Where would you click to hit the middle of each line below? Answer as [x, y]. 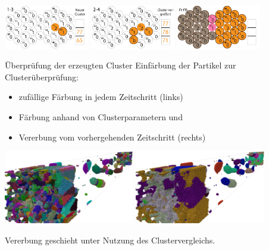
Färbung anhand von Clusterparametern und [101, 116]
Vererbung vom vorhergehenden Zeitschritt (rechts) [112, 137]
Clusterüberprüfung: [42, 76]
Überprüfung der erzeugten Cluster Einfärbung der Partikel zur [121, 65]
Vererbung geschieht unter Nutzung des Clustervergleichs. [110, 240]
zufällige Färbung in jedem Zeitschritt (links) [101, 97]
